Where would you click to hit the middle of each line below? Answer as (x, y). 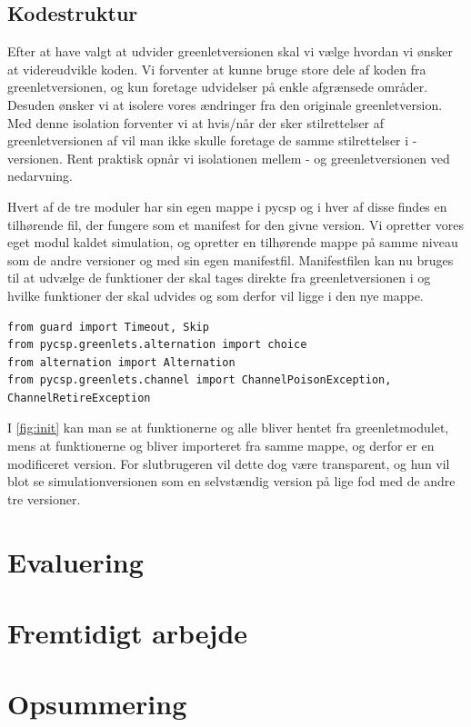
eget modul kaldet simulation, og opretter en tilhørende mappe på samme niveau (233, 242)
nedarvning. (40, 176)
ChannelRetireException (79, 398)
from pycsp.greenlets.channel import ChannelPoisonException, (200, 380)
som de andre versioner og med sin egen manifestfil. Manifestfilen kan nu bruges (230, 259)
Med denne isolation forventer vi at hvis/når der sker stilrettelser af (196, 122)
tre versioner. (44, 498)
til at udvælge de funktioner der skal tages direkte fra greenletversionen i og (219, 278)
